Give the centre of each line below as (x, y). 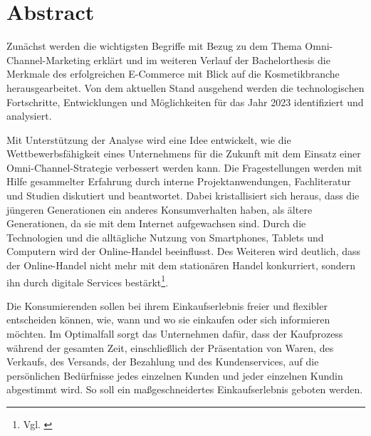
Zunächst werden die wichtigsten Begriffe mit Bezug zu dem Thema (154, 46)
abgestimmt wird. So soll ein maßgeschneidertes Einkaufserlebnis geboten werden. (185, 389)
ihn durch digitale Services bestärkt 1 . (88, 281)
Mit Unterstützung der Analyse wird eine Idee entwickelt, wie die (149, 139)
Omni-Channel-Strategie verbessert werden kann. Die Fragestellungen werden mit (184, 167)
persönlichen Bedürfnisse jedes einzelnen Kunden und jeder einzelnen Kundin (175, 375)
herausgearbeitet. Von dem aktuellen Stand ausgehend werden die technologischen (185, 87)
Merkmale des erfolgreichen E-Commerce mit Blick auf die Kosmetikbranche (173, 74)
